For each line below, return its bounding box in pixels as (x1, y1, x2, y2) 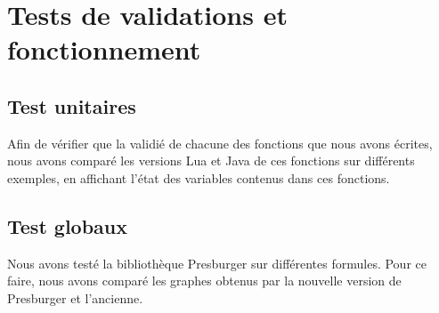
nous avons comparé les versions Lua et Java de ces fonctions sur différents (7, 151, 415, 170)
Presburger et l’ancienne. (7, 288, 143, 307)
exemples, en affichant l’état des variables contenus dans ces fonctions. (7, 168, 390, 187)
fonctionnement (7, 31, 201, 68)
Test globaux (7, 212, 127, 239)
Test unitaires (7, 92, 136, 119)
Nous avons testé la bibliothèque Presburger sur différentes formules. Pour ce (7, 253, 427, 272)
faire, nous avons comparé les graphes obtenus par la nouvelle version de (7, 271, 402, 290)
